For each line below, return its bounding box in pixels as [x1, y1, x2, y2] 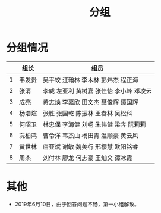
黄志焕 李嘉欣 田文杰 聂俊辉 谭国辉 [42, 98, 138, 106]
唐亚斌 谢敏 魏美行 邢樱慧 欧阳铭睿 [42, 142, 138, 151]
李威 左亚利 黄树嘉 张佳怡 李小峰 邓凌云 [42, 87, 152, 95]
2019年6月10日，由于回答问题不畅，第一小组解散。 [14, 201, 140, 208]
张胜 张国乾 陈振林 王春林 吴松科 [42, 109, 132, 117]
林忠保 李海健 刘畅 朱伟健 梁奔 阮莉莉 [42, 120, 146, 129]
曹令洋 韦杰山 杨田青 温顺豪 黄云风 [42, 131, 138, 140]
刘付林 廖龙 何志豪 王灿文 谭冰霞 [42, 154, 132, 162]
